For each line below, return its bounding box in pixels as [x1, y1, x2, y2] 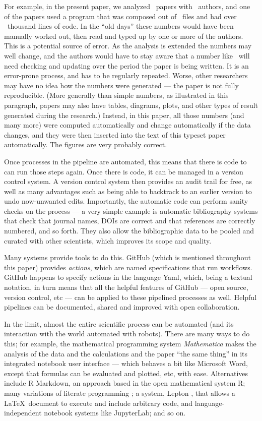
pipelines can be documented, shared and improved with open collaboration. [4, 302, 240, 312]
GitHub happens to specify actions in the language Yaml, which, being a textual [4, 272, 252, 282]
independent [4, 407, 42, 418]
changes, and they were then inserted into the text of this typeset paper [4, 129, 226, 140]
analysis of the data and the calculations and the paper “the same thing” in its [4, 348, 248, 358]
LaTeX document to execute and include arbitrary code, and [4, 397, 193, 408]
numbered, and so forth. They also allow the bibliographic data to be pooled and [4, 225, 254, 236]
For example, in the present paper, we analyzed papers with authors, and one [4, 1, 250, 11]
